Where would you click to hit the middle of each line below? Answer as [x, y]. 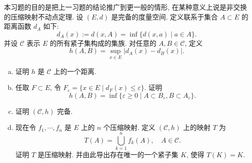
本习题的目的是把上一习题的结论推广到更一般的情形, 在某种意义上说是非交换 [126, 7]
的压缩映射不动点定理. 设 [44, 16]
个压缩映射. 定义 [129, 127]
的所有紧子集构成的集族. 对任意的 [103, 43]
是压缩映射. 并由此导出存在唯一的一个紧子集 [108, 154]
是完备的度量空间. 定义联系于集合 [165, 16]
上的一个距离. [75, 71]
